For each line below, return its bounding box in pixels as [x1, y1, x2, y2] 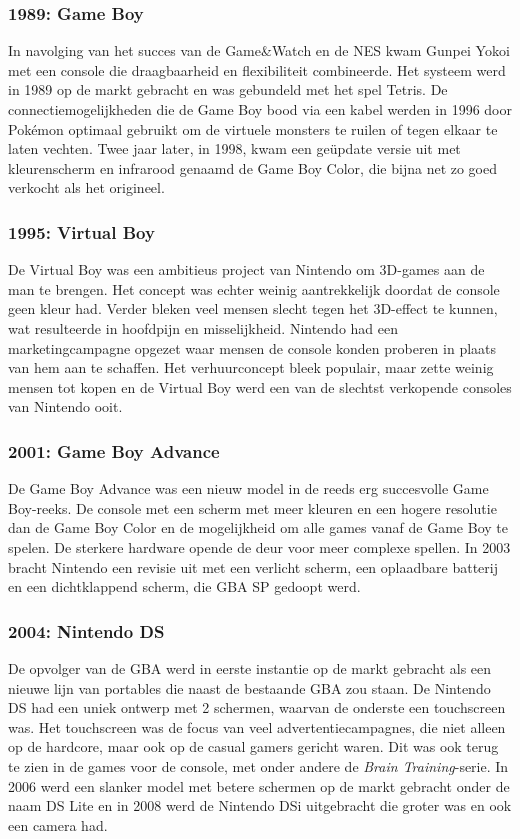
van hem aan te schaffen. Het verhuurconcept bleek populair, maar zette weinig [8, 357, 494, 378]
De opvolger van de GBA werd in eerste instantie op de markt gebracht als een [8, 657, 492, 678]
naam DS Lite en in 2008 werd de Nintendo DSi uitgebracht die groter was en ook [8, 795, 512, 816]
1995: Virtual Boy [8, 219, 155, 244]
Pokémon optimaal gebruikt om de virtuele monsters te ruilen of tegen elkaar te [8, 118, 498, 139]
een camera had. [8, 814, 108, 835]
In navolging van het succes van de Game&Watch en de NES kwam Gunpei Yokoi [8, 40, 510, 61]
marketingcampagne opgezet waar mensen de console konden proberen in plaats [8, 337, 497, 358]
